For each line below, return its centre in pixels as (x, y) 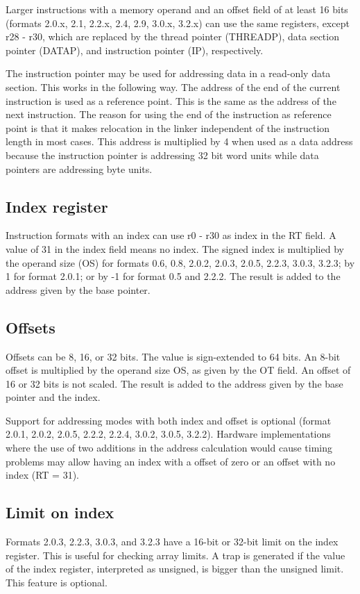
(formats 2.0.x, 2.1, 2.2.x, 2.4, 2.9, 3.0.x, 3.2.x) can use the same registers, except (178, 23)
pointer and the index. (53, 397)
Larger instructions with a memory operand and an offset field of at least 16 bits (177, 9)
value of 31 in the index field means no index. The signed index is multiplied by (175, 248)
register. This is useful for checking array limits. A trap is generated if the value (175, 555)
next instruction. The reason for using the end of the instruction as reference (169, 114)
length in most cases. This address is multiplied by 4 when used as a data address (179, 141)
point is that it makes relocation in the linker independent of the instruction (168, 127)
